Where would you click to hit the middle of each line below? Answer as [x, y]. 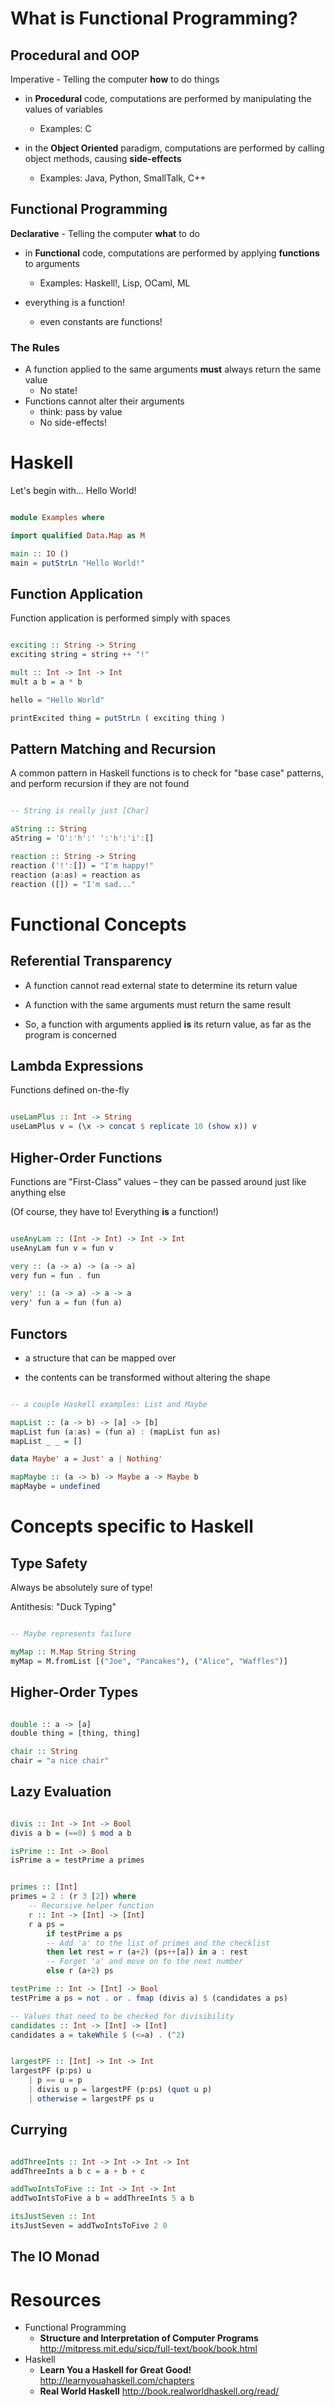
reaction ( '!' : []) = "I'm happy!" [82, 865]
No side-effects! [73, 423]
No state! [58, 391]
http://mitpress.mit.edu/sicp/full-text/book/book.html [148, 2349]
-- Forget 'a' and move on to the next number [145, 1962]
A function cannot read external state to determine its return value [161, 985]
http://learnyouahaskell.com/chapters [117, 2381]
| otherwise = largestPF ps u [91, 2098]
